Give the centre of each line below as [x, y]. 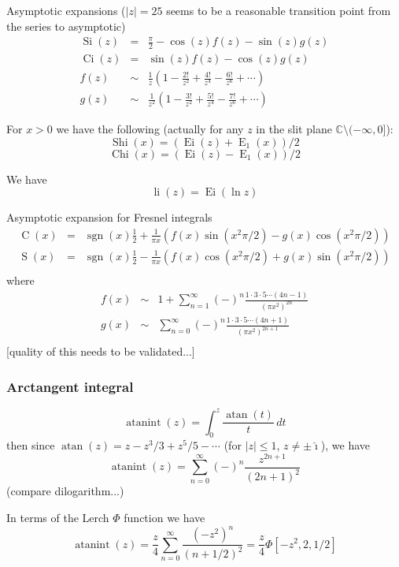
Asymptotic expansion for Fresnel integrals [109, 217]
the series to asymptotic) [66, 26]
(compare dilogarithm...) [65, 491]
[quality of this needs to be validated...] [101, 351]
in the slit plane [294, 129]
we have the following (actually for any [150, 129]
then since [31, 445]
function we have [164, 517]
